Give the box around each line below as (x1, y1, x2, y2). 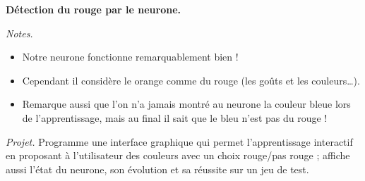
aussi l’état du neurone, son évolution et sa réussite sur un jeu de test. (6, 161, 309, 176)
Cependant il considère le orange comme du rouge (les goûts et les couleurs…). (22, 73, 360, 87)
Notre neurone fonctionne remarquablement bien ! (22, 49, 239, 64)
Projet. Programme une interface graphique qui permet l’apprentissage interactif (6, 134, 353, 149)
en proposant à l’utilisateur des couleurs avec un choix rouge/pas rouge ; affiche (6, 148, 350, 163)
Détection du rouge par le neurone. (6, 2, 181, 16)
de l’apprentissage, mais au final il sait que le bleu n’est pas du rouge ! (22, 110, 328, 125)
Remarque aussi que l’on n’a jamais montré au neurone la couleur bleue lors (22, 96, 351, 111)
